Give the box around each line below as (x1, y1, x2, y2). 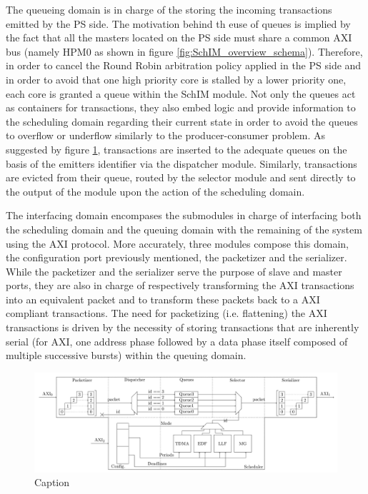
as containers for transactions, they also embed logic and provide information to (6, 100, 356, 115)
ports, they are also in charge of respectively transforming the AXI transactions (6, 278, 354, 293)
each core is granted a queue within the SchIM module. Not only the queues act (6, 86, 356, 101)
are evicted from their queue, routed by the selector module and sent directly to (6, 170, 356, 185)
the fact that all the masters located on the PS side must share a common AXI (6, 30, 352, 45)
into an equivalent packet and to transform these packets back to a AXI (6, 291, 320, 306)
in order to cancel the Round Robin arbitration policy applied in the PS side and (6, 58, 362, 73)
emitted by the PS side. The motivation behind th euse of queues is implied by (6, 16, 351, 31)
